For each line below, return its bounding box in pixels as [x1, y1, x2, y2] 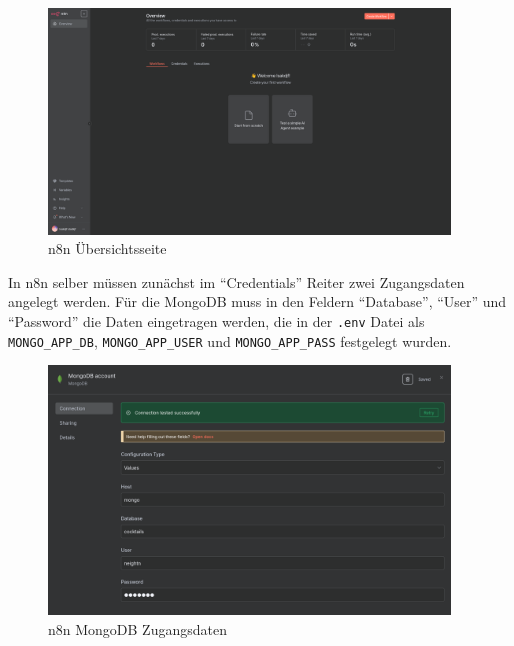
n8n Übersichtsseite [48, 238, 167, 259]
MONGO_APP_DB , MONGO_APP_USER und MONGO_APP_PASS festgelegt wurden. [8, 330, 452, 351]
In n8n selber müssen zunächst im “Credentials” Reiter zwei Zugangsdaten [8, 271, 465, 292]
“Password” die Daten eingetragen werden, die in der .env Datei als [8, 310, 425, 331]
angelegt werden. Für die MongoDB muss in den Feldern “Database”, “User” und [8, 291, 507, 312]
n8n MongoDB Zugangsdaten [48, 619, 227, 640]
